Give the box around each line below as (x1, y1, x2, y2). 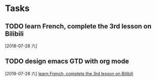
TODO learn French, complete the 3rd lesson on (5, 22, 152, 30)
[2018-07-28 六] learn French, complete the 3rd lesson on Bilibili (5, 70, 133, 76)
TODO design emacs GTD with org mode (5, 57, 129, 66)
